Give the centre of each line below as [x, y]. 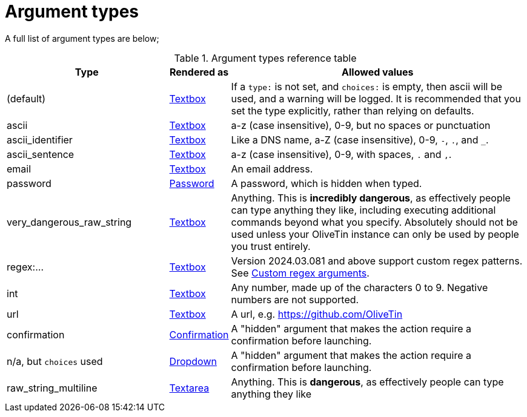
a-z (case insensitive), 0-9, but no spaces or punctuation [361, 125]
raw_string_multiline [52, 388]
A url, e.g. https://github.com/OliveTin [317, 314]
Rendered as [199, 72]
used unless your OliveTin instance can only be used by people [375, 234]
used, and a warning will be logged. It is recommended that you [376, 98]
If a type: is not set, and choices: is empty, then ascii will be [367, 86]
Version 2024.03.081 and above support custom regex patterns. [377, 261]
